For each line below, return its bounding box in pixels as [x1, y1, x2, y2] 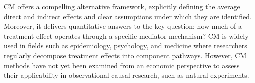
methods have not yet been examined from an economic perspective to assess [4, 60, 240, 70]
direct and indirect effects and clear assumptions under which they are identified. [4, 11, 252, 21]
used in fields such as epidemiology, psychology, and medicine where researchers [4, 40, 247, 51]
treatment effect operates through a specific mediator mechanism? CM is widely [4, 30, 249, 41]
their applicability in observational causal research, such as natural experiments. [4, 70, 249, 80]
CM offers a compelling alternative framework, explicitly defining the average [4, 1, 240, 11]
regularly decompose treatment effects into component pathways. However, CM [4, 50, 247, 60]
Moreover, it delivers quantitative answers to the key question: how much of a [4, 21, 242, 31]
